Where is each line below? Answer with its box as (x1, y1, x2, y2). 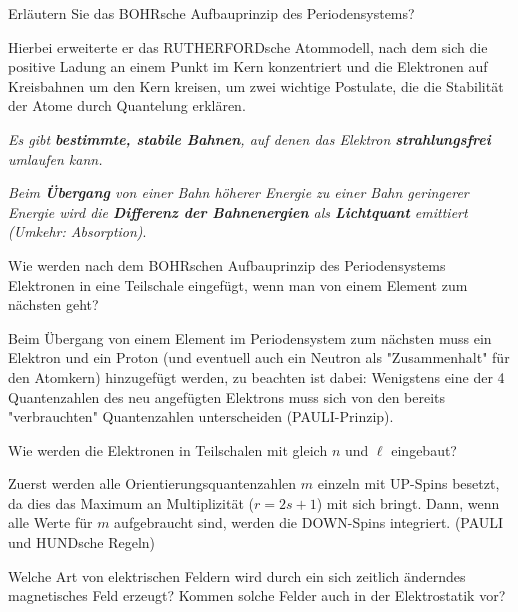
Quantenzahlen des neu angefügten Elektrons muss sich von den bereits (8, 386, 446, 407)
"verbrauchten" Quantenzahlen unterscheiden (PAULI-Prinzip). (8, 406, 394, 427)
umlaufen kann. (8, 148, 103, 169)
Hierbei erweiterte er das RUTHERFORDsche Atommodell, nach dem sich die (8, 36, 488, 57)
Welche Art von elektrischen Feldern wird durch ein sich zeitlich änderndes (8, 565, 466, 586)
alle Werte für (8, 512, 93, 533)
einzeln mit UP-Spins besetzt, (317, 473, 500, 494)
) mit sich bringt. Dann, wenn (316, 492, 500, 513)
